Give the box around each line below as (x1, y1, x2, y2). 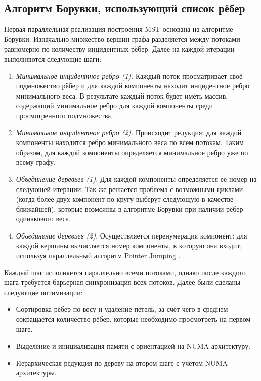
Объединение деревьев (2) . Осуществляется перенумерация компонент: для (16, 230, 247, 241)
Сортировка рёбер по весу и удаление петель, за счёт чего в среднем (16, 304, 228, 314)
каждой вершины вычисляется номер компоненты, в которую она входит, (16, 240, 242, 251)
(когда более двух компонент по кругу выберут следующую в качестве (16, 194, 234, 204)
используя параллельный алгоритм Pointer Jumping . (16, 250, 181, 261)
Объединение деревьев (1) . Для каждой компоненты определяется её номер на (16, 173, 257, 184)
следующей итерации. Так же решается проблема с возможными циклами (16, 183, 243, 194)
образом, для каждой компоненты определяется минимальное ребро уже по (16, 147, 248, 157)
